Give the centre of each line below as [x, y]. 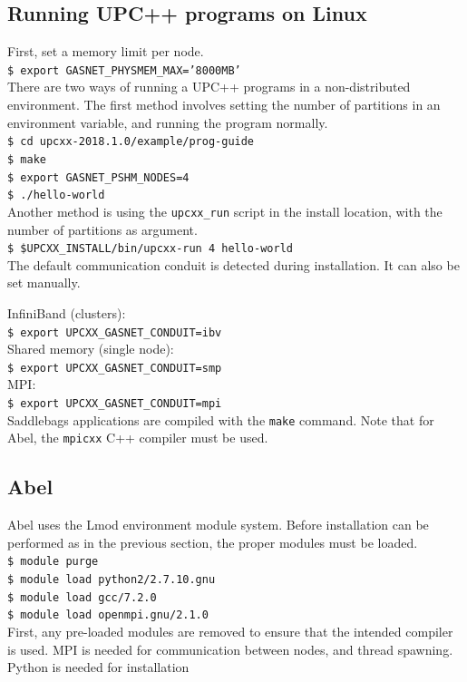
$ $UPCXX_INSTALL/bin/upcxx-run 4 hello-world [150, 249]
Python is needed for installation [98, 667]
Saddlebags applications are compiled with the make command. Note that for [221, 419]
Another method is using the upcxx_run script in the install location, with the [225, 211]
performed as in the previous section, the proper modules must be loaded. [213, 542]
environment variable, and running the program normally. [168, 122]
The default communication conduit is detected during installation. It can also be [233, 264]
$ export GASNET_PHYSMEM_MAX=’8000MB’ [124, 70]
